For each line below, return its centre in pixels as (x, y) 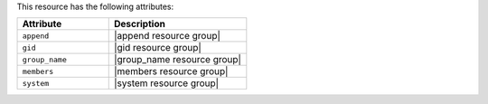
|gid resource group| (158, 48)
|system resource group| (166, 83)
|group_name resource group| (177, 60)
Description (140, 24)
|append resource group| (167, 36)
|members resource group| (171, 71)
